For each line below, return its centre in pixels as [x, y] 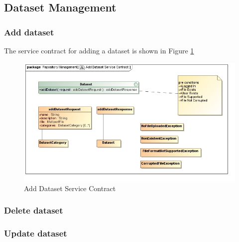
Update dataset [36, 233]
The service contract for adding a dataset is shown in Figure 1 [99, 50]
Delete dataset [34, 210]
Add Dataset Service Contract [70, 188]
